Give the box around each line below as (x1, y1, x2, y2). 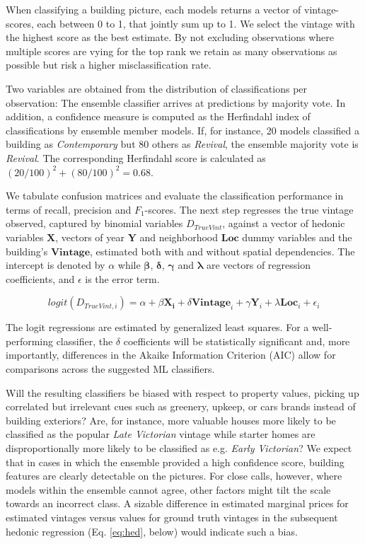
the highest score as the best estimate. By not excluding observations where (6, 30, 334, 45)
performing (6, 333, 53, 348)
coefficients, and (6, 271, 75, 286)
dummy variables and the (242, 229, 352, 244)
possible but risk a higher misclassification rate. (6, 57, 212, 72)
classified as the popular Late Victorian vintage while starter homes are (6, 427, 315, 441)
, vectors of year (55, 229, 124, 244)
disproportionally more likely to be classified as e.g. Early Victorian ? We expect (6, 441, 352, 456)
